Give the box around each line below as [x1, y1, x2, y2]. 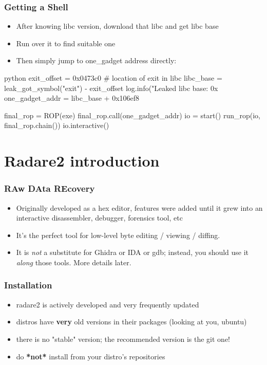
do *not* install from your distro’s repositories [16, 351, 165, 361]
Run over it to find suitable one [16, 38, 116, 48]
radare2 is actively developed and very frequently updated [16, 299, 199, 309]
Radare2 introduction [4, 150, 160, 171]
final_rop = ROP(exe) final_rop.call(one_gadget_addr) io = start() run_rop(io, [4, 109, 260, 120]
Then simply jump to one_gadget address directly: [16, 55, 177, 66]
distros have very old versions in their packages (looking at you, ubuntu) [16, 316, 247, 327]
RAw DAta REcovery [4, 182, 95, 195]
